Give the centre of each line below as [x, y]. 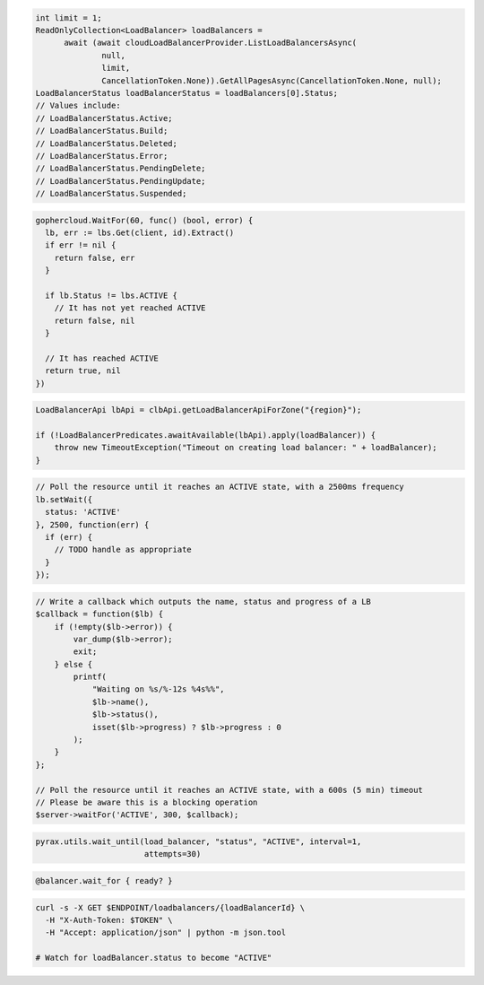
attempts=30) [173, 854]
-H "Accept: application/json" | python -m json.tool [166, 933]
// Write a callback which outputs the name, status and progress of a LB [203, 601]
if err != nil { [81, 245]
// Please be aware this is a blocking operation [147, 802]
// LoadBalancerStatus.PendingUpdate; [121, 181]
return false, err [95, 257]
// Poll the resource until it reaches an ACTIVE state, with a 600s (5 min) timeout [229, 790]
